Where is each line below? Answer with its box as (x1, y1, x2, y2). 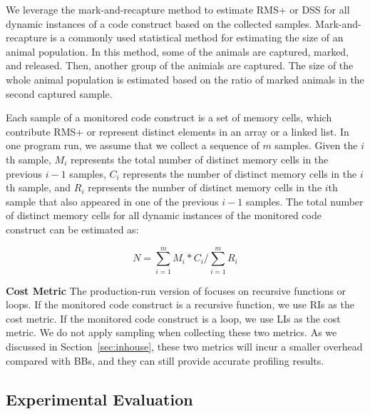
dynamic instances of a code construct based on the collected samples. (6, 16, 312, 31)
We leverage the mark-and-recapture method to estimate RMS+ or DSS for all (6, 2, 350, 16)
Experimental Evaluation (6, 388, 193, 410)
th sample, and (6, 180, 71, 195)
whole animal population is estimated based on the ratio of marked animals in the (6, 71, 364, 86)
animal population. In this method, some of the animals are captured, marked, (6, 44, 349, 59)
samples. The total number (245, 193, 364, 208)
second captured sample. (6, 86, 113, 101)
